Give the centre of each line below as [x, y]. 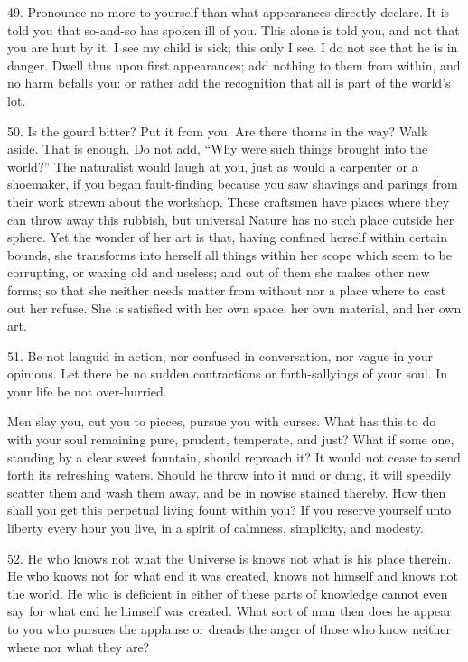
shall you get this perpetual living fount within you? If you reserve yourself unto [229, 510]
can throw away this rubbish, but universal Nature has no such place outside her [231, 219]
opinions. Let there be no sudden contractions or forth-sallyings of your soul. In [228, 373]
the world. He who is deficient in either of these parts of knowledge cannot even [228, 593]
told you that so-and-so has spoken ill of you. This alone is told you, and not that [234, 29]
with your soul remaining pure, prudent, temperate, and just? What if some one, [231, 439]
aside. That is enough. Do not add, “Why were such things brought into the [218, 149]
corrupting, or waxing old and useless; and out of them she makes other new [219, 272]
